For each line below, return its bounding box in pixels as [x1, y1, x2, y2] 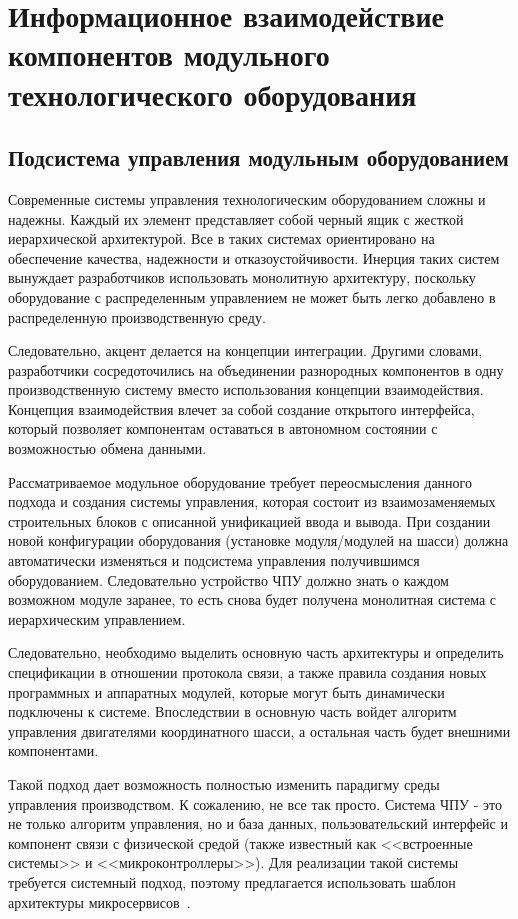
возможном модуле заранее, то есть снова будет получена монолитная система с [8, 589, 496, 610]
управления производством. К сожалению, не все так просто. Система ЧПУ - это [8, 793, 502, 814]
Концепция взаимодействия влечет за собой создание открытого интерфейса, [8, 398, 475, 419]
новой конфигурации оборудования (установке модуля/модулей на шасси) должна [8, 530, 509, 551]
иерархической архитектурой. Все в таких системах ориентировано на [8, 228, 435, 249]
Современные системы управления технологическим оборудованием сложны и [8, 188, 486, 209]
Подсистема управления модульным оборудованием [8, 142, 509, 173]
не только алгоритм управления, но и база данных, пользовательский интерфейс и [8, 813, 508, 834]
